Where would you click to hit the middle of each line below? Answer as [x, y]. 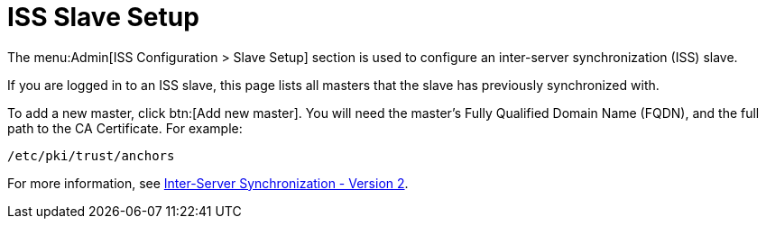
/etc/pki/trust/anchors [91, 155]
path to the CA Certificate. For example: [125, 128]
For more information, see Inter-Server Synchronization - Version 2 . [208, 183]
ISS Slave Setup [103, 17]
